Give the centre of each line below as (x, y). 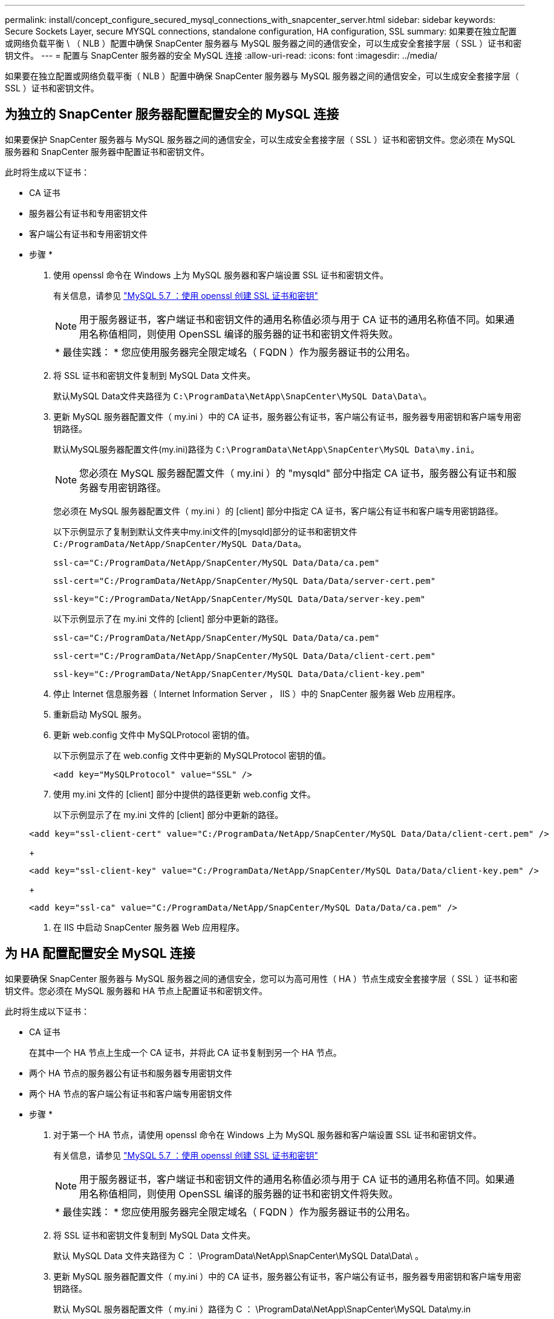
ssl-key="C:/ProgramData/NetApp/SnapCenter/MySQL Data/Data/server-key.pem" (240, 599)
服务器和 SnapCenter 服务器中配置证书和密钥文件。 (107, 151)
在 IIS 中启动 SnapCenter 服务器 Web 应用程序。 (149, 927)
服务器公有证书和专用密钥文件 (88, 213)
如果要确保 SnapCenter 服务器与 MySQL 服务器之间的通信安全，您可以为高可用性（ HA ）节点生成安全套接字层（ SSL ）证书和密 (261, 978)
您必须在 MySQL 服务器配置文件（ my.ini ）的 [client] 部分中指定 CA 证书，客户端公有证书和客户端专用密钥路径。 (278, 511)
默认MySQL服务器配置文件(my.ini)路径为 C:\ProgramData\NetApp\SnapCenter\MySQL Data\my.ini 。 (266, 449)
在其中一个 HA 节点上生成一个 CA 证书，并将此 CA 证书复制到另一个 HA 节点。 (185, 1052)
